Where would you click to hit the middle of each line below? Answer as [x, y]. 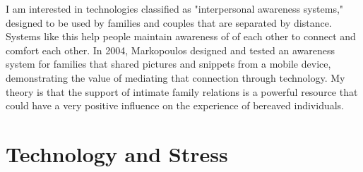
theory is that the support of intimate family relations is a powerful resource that [182, 91]
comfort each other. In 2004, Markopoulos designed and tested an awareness [171, 50]
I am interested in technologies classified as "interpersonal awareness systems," [175, 8]
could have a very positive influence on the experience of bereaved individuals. [175, 105]
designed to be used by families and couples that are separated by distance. [169, 22]
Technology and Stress [117, 153]
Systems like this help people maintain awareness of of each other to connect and [181, 36]
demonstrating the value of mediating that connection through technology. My [175, 77]
